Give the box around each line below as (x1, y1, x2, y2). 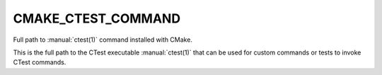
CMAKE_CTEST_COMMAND (13, 11, 180, 26)
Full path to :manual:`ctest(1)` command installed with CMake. (13, 35, 192, 44)
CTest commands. (13, 58, 66, 67)
